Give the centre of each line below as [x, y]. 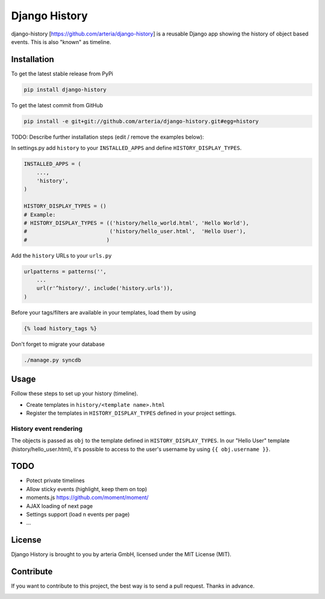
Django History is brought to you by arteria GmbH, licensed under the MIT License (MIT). [121, 554]
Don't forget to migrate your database [58, 344]
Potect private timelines [55, 481]
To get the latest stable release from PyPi [62, 74]
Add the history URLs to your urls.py [61, 256]
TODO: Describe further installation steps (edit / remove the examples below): [107, 137]
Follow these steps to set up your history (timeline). [75, 394]
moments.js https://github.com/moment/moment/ [87, 498]
